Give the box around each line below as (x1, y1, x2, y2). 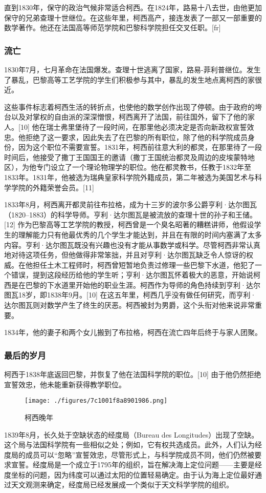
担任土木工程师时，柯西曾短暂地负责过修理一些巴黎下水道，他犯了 (32, 259, 255, 270)
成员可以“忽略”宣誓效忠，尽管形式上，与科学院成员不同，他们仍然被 (25, 449, 255, 460)
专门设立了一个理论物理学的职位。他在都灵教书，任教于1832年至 (36, 162, 251, 172)
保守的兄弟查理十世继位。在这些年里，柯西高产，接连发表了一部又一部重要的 (4, 12, 262, 23)
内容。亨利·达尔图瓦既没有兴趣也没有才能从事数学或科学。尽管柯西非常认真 (4, 239, 260, 250)
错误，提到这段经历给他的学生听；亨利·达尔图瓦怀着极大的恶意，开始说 (11, 269, 253, 280)
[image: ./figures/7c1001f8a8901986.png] (25, 397, 168, 405)
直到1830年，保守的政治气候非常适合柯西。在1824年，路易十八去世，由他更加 (4, 2, 262, 12)
